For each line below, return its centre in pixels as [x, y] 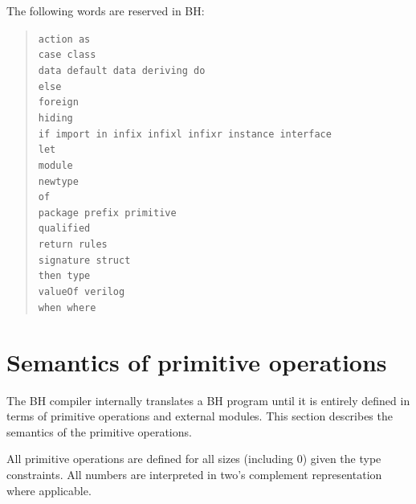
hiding [55, 118]
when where [67, 307]
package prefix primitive [107, 213]
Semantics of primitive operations [197, 361]
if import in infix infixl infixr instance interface [185, 134]
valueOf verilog [82, 292]
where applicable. [49, 490]
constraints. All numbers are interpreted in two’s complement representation [194, 474]
